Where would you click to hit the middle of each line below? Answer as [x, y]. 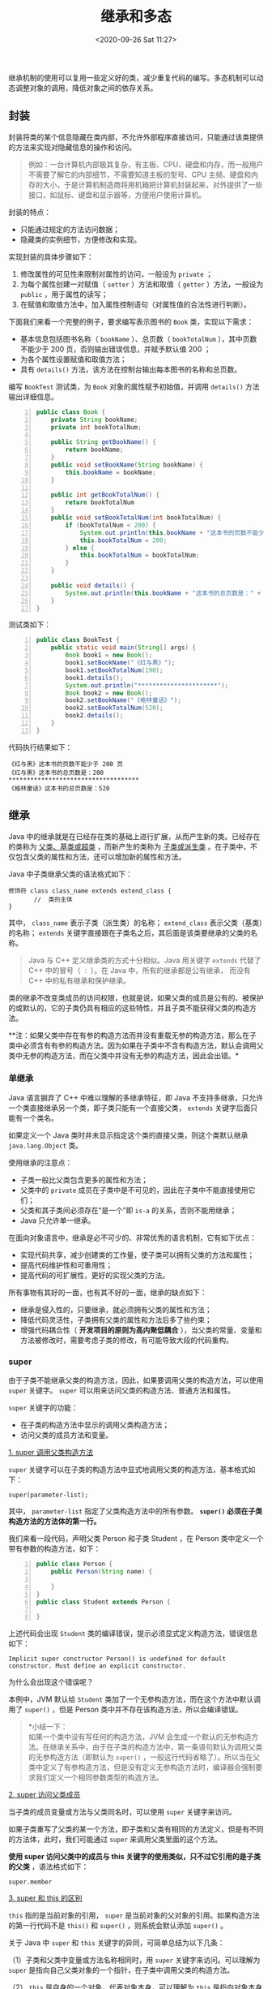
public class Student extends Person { [103, 1602]
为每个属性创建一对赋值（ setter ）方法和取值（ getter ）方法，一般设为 [142, 284]
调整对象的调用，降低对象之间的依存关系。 [86, 88]
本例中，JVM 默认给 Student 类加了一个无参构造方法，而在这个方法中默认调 [135, 1699]
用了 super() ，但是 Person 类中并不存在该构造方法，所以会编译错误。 [125, 1710]
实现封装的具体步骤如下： [51, 256]
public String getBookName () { [103, 442]
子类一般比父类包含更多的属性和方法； [84, 1180]
